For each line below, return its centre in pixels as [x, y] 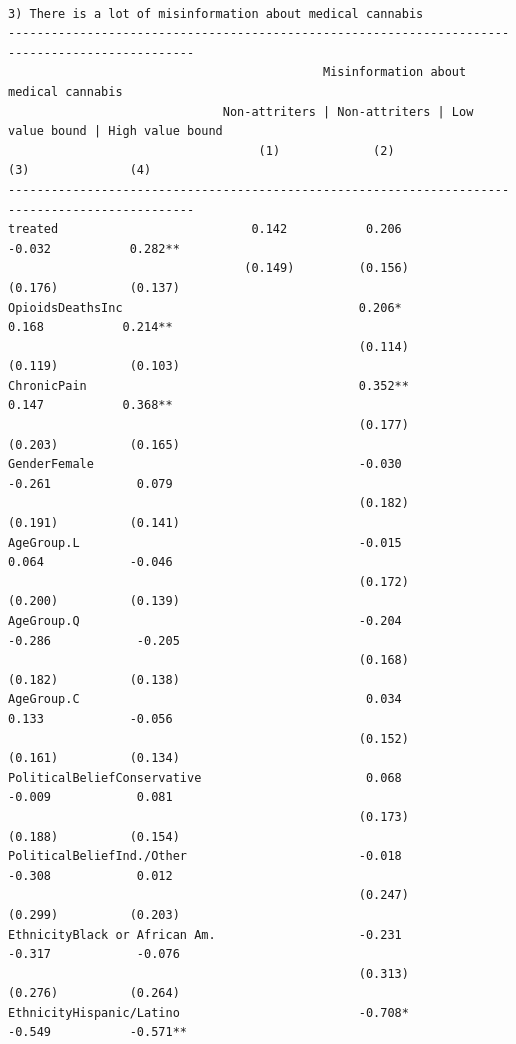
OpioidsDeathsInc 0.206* [205, 307]
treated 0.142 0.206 [205, 229]
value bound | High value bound [115, 131]
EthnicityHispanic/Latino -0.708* [208, 1012]
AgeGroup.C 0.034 [205, 699]
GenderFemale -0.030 [205, 464]
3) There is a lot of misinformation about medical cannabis [216, 13]
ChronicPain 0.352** [208, 385]
